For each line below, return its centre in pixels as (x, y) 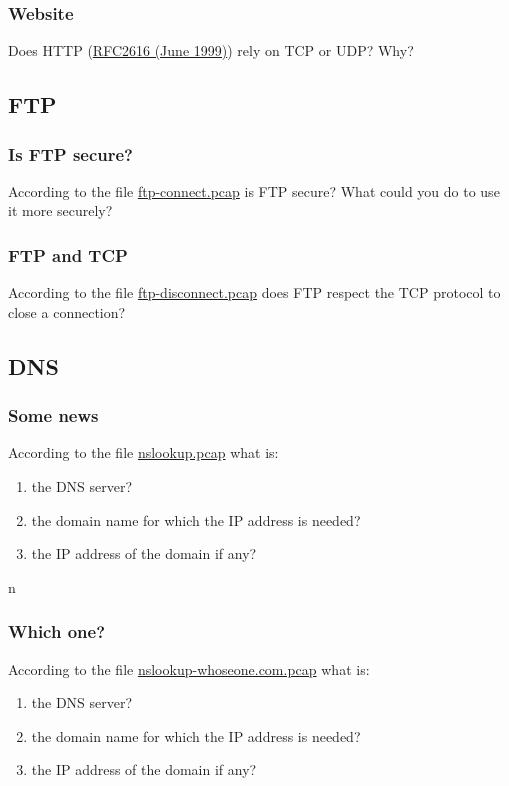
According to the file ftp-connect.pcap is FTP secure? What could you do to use (254, 190)
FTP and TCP (68, 254)
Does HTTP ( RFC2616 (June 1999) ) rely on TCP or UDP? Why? (211, 50)
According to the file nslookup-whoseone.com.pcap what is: (189, 668)
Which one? (57, 631)
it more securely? (60, 210)
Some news (53, 415)
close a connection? (67, 311)
